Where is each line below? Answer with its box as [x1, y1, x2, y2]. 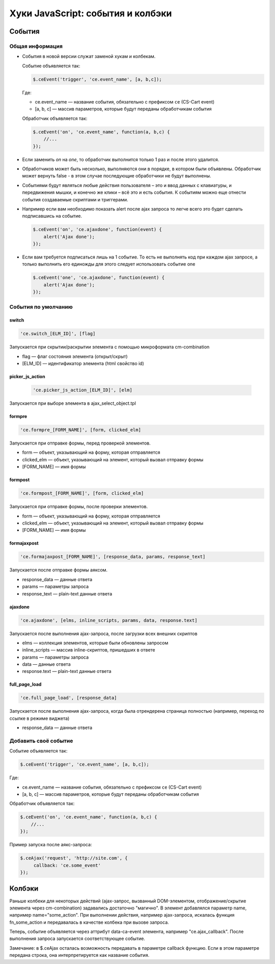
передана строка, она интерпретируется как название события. [9, 952, 150, 958]
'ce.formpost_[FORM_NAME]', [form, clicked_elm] [20, 490, 144, 497]
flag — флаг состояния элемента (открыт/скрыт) [22, 353, 128, 359]
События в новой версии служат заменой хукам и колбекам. [22, 54, 156, 60]
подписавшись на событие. [22, 213, 82, 219]
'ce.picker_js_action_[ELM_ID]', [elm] [33, 387, 132, 393]
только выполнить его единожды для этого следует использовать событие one [22, 261, 196, 267]
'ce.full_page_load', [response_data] [20, 695, 117, 701]
